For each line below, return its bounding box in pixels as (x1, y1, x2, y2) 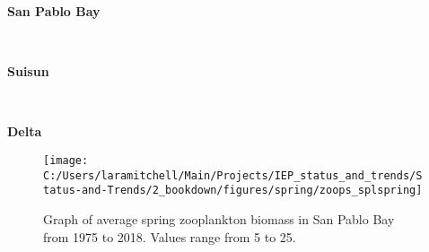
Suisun (7, 62, 49, 81)
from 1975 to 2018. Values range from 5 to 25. (43, 227, 296, 246)
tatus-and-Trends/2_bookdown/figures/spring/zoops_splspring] (43, 184, 423, 197)
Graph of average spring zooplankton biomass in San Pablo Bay (43, 209, 395, 228)
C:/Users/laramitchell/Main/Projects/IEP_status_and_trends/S (43, 169, 423, 182)
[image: (43, 153, 89, 167)
